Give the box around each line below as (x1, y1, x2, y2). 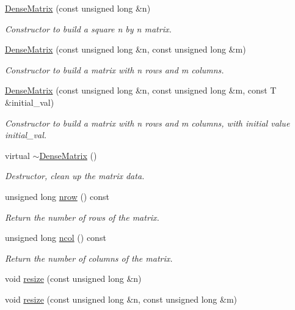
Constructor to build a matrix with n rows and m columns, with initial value (5, 116, 290, 129)
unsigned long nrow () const (5, 190, 109, 202)
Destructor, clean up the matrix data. (5, 169, 145, 182)
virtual (5, 149, 30, 161)
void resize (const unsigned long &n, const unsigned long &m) (5, 292, 237, 305)
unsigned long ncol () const (5, 231, 106, 244)
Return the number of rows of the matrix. (5, 210, 159, 223)
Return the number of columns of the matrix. (5, 251, 173, 264)
